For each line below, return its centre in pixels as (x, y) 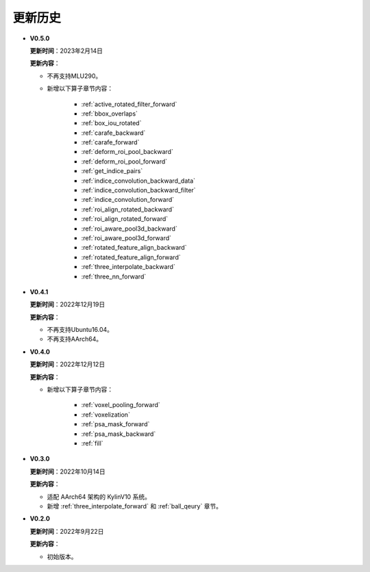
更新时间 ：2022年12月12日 (67, 364)
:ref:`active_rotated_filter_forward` (129, 104)
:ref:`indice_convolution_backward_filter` (138, 190)
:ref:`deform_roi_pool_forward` (124, 161)
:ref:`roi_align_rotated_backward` (128, 209)
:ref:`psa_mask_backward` (119, 434)
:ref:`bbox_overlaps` (110, 114)
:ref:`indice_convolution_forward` (128, 200)
